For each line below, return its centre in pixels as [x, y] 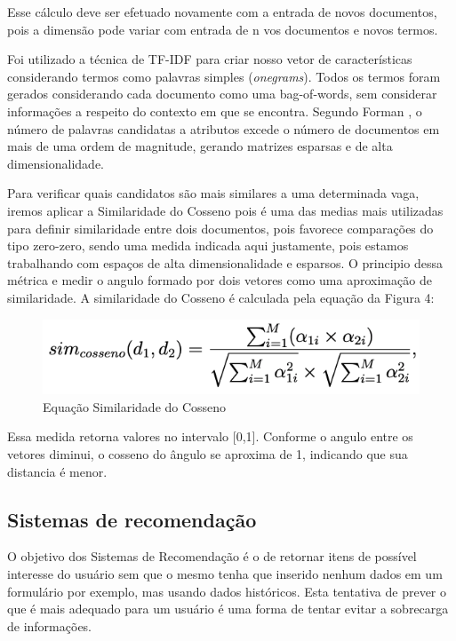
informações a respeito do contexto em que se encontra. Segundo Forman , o [215, 111]
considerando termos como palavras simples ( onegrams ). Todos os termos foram [224, 76]
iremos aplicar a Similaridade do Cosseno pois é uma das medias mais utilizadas [225, 210]
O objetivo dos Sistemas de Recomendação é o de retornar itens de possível [212, 556]
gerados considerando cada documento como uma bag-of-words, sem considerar [222, 94]
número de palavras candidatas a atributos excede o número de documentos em [224, 128]
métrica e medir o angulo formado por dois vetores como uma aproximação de [220, 280]
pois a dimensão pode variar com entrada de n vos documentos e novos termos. [223, 29]
